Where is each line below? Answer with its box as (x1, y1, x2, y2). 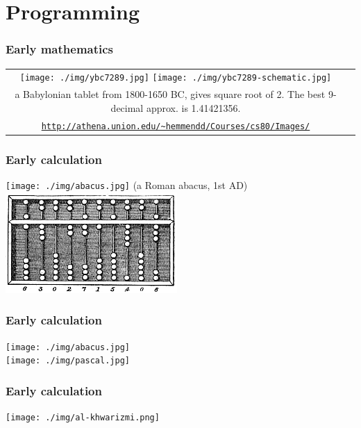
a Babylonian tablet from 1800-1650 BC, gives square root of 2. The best (15, 87, 326, 101)
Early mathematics (6, 40, 114, 58)
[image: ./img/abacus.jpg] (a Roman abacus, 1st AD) (6, 178, 248, 192)
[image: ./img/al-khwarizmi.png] (6, 413, 160, 423)
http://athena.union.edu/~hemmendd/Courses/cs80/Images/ (41, 121, 310, 131)
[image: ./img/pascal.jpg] (6, 356, 130, 366)
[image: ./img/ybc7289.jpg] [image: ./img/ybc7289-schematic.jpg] (19, 73, 332, 83)
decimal (110, 100, 144, 115)
